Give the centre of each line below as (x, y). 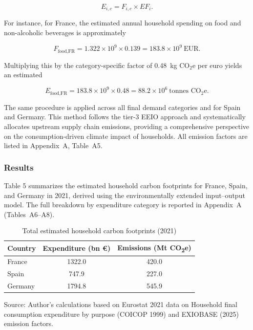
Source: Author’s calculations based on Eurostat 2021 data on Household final (121, 304)
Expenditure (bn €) (77, 248)
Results (19, 167)
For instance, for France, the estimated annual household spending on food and (123, 23)
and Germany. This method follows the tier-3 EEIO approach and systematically (125, 117)
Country (22, 248)
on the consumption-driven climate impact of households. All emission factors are (126, 136)
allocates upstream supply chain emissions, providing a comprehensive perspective (127, 126)
